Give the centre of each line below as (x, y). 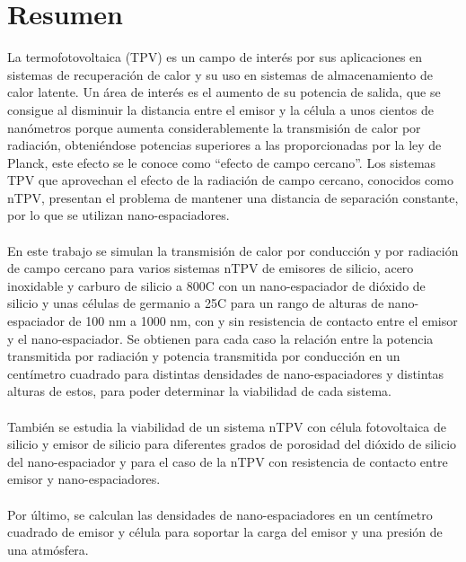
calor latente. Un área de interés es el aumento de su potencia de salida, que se (224, 92)
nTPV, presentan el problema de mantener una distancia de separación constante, (233, 197)
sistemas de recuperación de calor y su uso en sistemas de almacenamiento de (220, 74)
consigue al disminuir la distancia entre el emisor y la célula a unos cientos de (220, 109)
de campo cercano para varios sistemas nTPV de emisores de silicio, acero (211, 268)
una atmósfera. (48, 549)
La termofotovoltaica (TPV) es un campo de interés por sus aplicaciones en (215, 57)
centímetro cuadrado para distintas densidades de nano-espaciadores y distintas (226, 373)
